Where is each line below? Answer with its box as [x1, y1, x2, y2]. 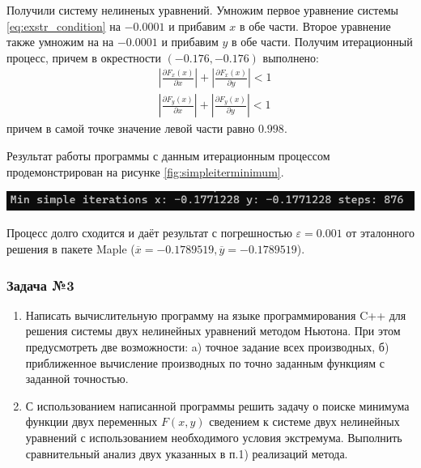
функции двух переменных [25, 413, 158, 430]
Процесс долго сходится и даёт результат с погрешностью [6, 224, 292, 241]
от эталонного [346, 224, 415, 241]
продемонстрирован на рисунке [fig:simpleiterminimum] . [6, 163, 284, 180]
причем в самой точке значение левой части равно [6, 120, 255, 137]
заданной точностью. [25, 370, 129, 387]
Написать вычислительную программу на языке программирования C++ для [25, 306, 406, 323]
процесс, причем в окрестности [6, 49, 161, 66]
